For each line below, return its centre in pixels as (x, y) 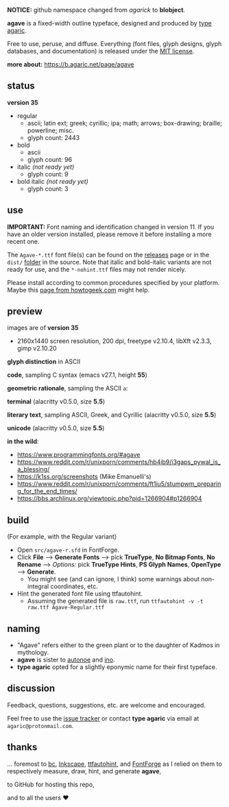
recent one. (23, 241)
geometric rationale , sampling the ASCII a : (68, 388)
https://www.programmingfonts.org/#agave (79, 455)
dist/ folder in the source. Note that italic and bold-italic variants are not (109, 262)
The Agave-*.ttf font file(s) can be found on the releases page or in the (108, 255)
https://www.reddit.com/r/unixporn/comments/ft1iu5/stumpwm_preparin (119, 484)
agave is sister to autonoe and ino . (66, 660)
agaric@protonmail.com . (40, 725)
